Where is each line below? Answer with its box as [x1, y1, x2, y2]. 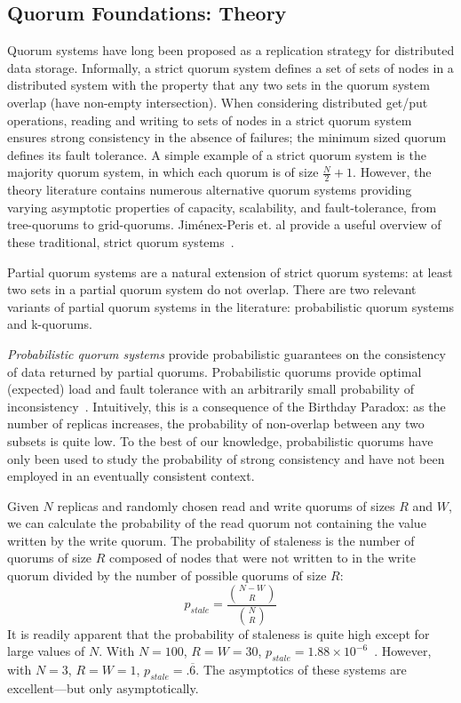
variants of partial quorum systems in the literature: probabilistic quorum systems [7, 297, 454, 316]
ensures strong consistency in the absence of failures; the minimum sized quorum [7, 128, 447, 147]
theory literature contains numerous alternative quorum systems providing [7, 180, 412, 199]
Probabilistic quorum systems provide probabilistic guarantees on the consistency [7, 344, 446, 363]
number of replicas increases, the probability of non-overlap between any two [7, 414, 425, 433]
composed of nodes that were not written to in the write [109, 548, 416, 567]
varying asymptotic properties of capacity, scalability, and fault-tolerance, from [7, 197, 437, 216]
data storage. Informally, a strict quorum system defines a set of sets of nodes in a [7, 58, 454, 76]
